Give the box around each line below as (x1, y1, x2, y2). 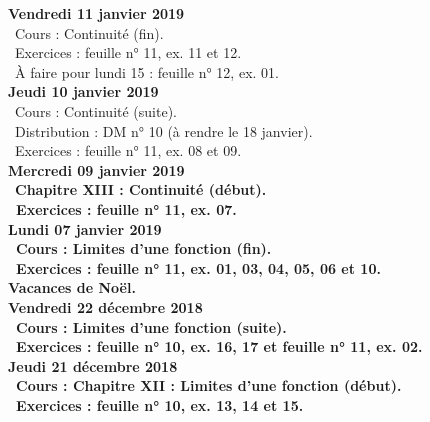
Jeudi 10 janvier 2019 (8, 81, 159, 102)
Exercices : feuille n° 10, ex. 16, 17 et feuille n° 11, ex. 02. (16, 336, 423, 357)
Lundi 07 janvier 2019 (8, 218, 162, 239)
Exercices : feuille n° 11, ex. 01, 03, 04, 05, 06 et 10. (16, 257, 381, 278)
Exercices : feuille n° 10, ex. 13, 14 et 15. (16, 394, 304, 415)
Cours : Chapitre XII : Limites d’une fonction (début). (16, 375, 402, 396)
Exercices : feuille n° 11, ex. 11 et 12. (14, 42, 242, 63)
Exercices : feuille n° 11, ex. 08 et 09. (14, 140, 242, 161)
